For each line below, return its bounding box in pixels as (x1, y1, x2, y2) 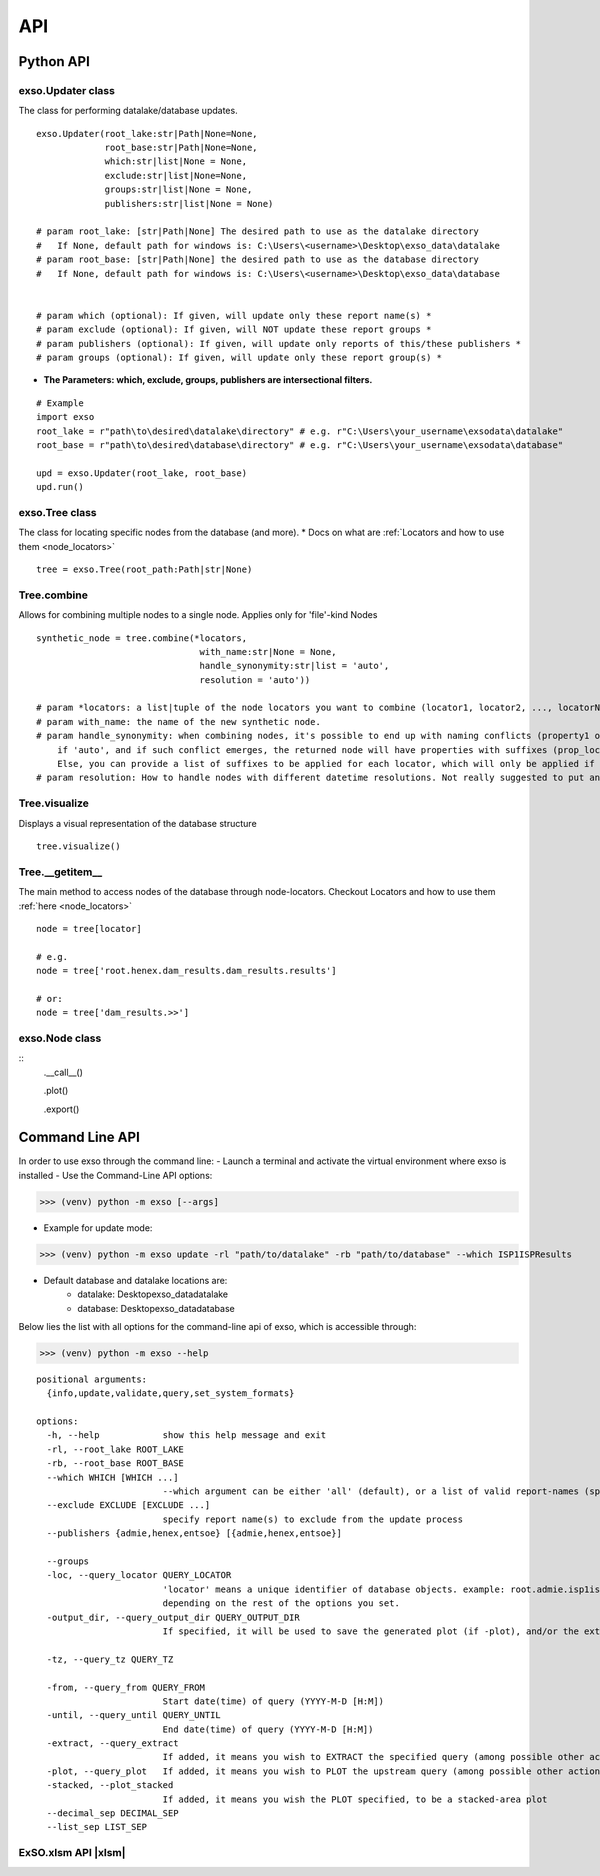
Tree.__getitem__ (18, 865, 103, 879)
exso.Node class (18, 1031, 102, 1045)
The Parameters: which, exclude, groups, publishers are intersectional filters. (43, 374, 373, 386)
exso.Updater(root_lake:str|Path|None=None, (36, 128, 259, 139)
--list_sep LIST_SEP (46, 1821, 148, 1833)
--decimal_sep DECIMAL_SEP (46, 1808, 179, 1819)
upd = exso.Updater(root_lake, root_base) (36, 467, 248, 479)
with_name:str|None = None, (199, 646, 337, 657)
